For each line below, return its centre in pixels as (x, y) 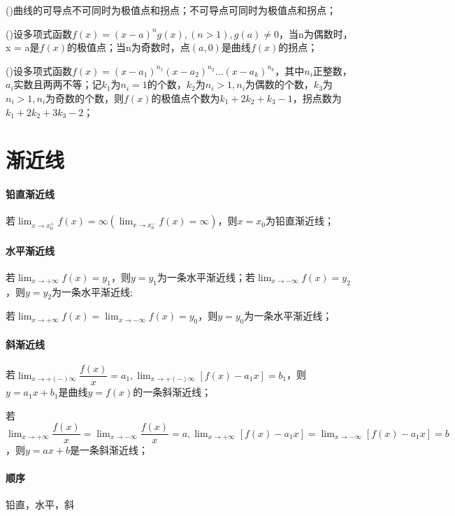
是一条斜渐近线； (109, 450)
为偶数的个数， (279, 84)
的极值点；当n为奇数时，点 (128, 47)
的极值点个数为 (186, 98)
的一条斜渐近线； (172, 392)
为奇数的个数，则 (85, 98)
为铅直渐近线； (299, 221)
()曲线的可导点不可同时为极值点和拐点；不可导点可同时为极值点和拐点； (171, 10)
